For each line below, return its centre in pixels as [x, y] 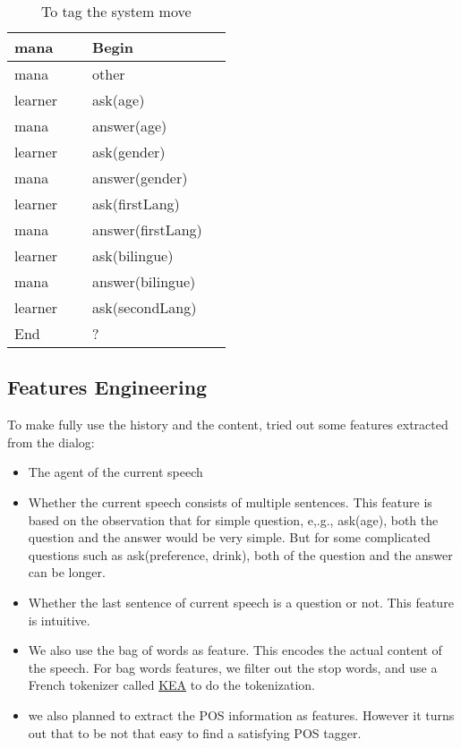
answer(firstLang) [147, 229]
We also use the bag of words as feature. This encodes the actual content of [235, 650]
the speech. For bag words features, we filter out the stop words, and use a [233, 667]
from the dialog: [51, 442]
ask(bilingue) [133, 255]
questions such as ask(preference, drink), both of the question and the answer [240, 554]
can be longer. [67, 572]
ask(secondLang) [145, 307]
